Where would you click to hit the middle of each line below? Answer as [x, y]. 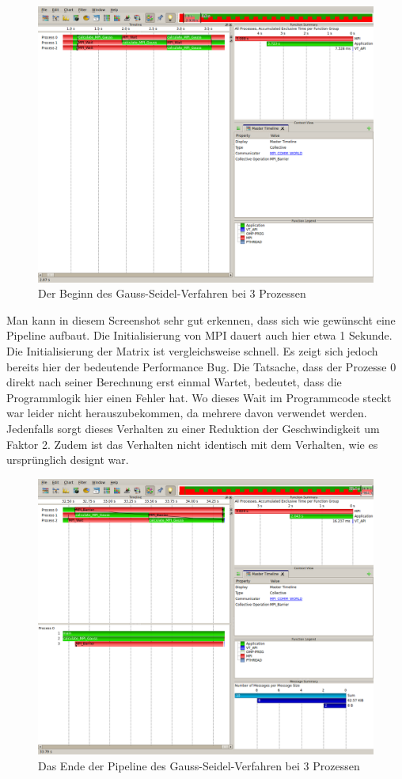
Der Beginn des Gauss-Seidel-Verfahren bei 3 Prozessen [172, 293]
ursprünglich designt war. [68, 460]
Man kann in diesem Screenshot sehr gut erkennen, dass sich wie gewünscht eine [201, 319]
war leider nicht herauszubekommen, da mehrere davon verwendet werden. [187, 413]
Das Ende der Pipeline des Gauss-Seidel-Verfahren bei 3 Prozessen [199, 766]
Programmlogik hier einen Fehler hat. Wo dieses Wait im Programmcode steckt [199, 397]
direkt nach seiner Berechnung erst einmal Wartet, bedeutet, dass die [174, 382]
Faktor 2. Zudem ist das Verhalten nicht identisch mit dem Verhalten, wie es [192, 444]
